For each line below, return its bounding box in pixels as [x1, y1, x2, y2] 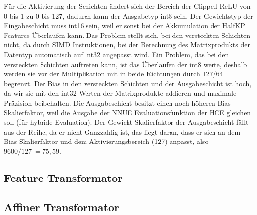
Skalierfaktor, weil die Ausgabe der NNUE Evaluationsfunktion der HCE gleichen [4, 107, 251, 117]
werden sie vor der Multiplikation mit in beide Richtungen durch [4, 69, 200, 79]
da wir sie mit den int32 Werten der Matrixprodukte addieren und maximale [4, 88, 237, 98]
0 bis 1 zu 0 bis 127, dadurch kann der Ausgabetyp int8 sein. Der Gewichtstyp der [4, 10, 253, 21]
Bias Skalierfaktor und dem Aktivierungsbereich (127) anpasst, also [4, 136, 209, 146]
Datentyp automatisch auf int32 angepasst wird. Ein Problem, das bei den [4, 49, 229, 59]
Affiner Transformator [4, 199, 119, 214]
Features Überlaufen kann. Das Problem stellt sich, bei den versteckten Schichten [4, 30, 251, 40]
